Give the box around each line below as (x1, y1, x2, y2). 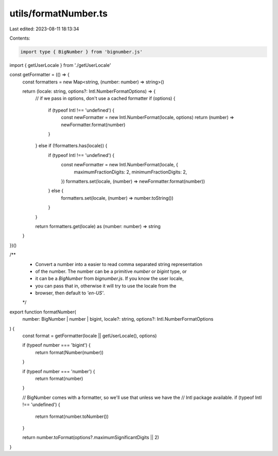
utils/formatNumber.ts (9, 8, 108, 19)
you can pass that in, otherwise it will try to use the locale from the (35, 283, 177, 289)
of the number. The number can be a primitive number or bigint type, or (35, 268, 187, 274)
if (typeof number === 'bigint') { (22, 342, 91, 348)
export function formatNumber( (9, 309, 77, 315)
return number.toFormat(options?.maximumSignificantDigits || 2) (22, 434, 160, 441)
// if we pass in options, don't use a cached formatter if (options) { (35, 95, 176, 101)
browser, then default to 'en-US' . (35, 290, 105, 296)
